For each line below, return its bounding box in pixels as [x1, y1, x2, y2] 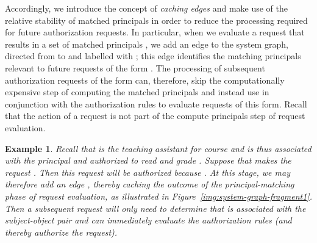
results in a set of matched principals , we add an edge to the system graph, [5, 37, 288, 50]
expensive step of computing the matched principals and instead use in [5, 85, 269, 98]
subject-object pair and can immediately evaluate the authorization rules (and [5, 214, 292, 227]
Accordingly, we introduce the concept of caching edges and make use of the [5, 2, 288, 14]
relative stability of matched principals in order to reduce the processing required [5, 13, 308, 26]
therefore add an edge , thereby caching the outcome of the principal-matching [5, 178, 294, 190]
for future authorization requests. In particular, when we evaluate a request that [5, 26, 305, 38]
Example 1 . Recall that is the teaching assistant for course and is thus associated [5, 142, 312, 154]
